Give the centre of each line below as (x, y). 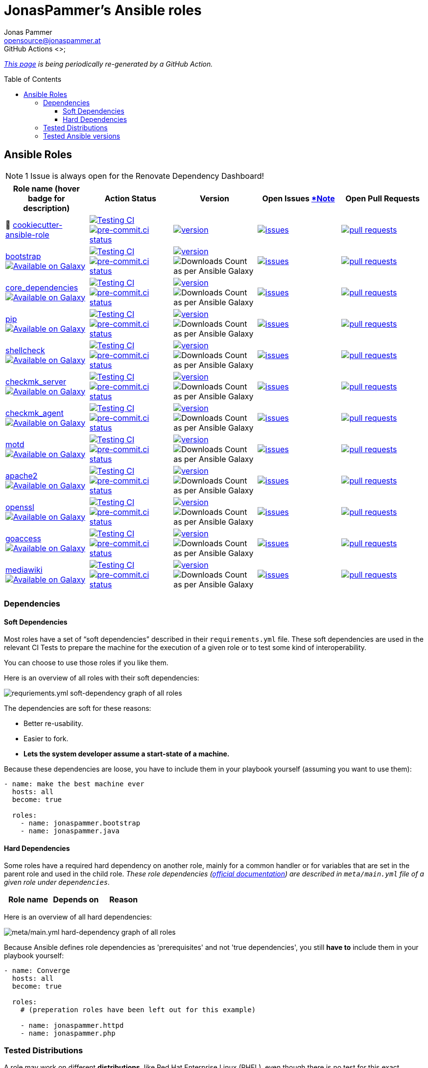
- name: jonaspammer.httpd (72, 1026)
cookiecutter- (38, 225)
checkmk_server (36, 381)
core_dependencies (42, 287)
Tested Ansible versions (82, 136)
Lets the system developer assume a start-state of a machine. (127, 754)
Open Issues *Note (298, 198)
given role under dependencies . (57, 882)
